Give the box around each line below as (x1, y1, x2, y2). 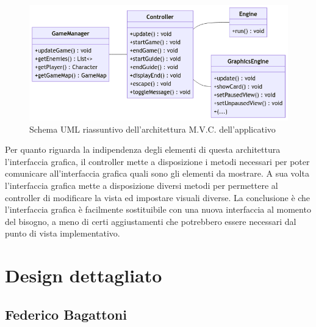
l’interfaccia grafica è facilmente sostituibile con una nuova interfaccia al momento (5, 203, 311, 216)
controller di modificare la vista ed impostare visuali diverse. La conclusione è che (5, 191, 311, 204)
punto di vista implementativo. (5, 227, 120, 240)
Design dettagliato (5, 263, 162, 288)
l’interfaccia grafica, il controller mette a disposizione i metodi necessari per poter (5, 155, 310, 167)
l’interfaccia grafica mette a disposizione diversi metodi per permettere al (5, 178, 278, 191)
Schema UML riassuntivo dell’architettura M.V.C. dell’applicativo (29, 122, 276, 135)
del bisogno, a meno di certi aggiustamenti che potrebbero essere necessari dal (5, 215, 296, 227)
